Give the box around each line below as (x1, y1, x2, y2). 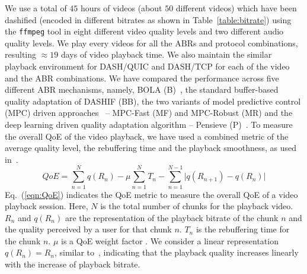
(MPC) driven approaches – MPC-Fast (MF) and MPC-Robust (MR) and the (5, 106, 293, 119)
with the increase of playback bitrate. (5, 258, 140, 270)
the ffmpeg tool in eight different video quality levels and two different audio (5, 25, 284, 37)
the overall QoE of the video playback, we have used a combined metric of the (5, 130, 289, 142)
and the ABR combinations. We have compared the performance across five (5, 71, 279, 84)
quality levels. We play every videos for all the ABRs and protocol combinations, (5, 36, 298, 49)
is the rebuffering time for (196, 223, 290, 235)
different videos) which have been (175, 2, 297, 14)
